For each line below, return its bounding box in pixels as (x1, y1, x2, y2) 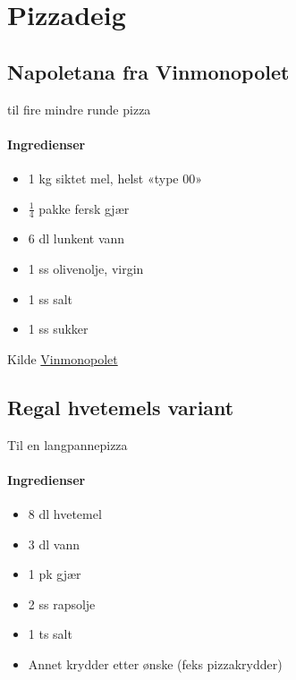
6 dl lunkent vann (28, 229, 125, 248)
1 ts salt (28, 625, 72, 643)
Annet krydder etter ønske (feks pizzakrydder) (28, 654, 283, 673)
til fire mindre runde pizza (7, 99, 151, 118)
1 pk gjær (28, 565, 81, 583)
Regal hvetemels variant (7, 393, 234, 421)
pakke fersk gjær (38, 199, 130, 217)
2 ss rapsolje (28, 594, 96, 613)
